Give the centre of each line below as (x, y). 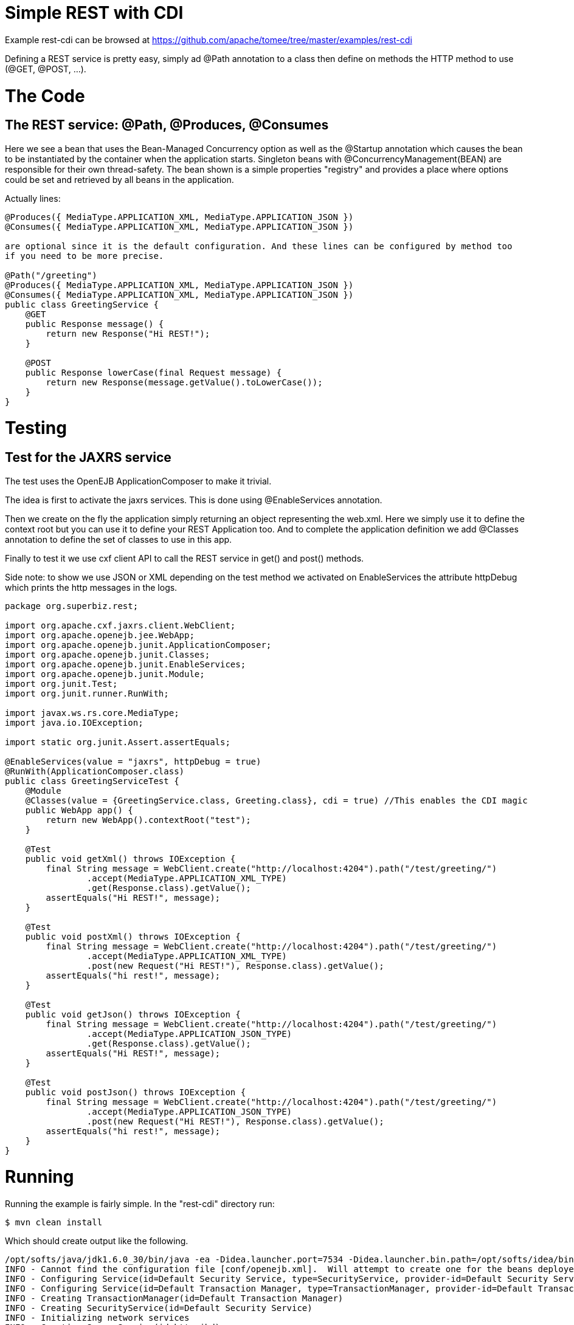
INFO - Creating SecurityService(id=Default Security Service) (159, 1308)
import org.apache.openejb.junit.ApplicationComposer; (138, 645)
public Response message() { (95, 324)
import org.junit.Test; (61, 683)
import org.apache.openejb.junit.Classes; (108, 654)
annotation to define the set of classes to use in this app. (119, 539)
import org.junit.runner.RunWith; (87, 693)
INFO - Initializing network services (97, 1318)
